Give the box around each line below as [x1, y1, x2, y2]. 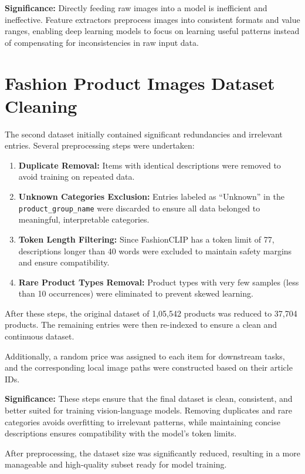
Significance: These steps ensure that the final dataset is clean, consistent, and [5, 392, 293, 405]
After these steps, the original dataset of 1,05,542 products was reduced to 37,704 [5, 307, 297, 319]
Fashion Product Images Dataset [5, 70, 275, 95]
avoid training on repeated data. [18, 170, 135, 183]
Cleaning [5, 93, 77, 117]
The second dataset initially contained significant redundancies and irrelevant [5, 127, 283, 140]
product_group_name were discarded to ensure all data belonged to [18, 201, 260, 214]
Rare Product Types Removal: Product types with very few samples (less [18, 275, 299, 288]
